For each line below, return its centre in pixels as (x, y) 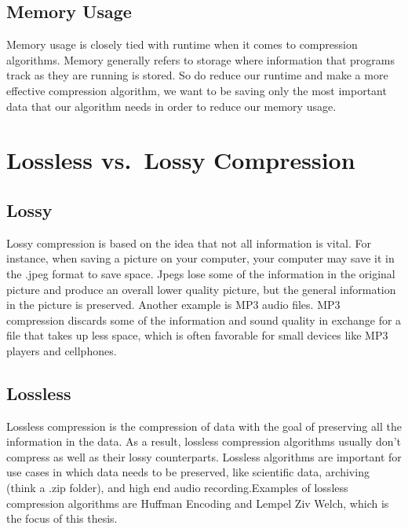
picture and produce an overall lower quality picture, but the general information (201, 289)
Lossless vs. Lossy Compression (181, 160)
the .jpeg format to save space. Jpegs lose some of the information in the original (201, 273)
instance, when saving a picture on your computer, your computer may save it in (200, 258)
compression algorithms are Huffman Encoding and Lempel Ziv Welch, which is (198, 503)
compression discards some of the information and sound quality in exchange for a (204, 320)
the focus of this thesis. (62, 518)
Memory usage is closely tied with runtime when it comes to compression (182, 44)
